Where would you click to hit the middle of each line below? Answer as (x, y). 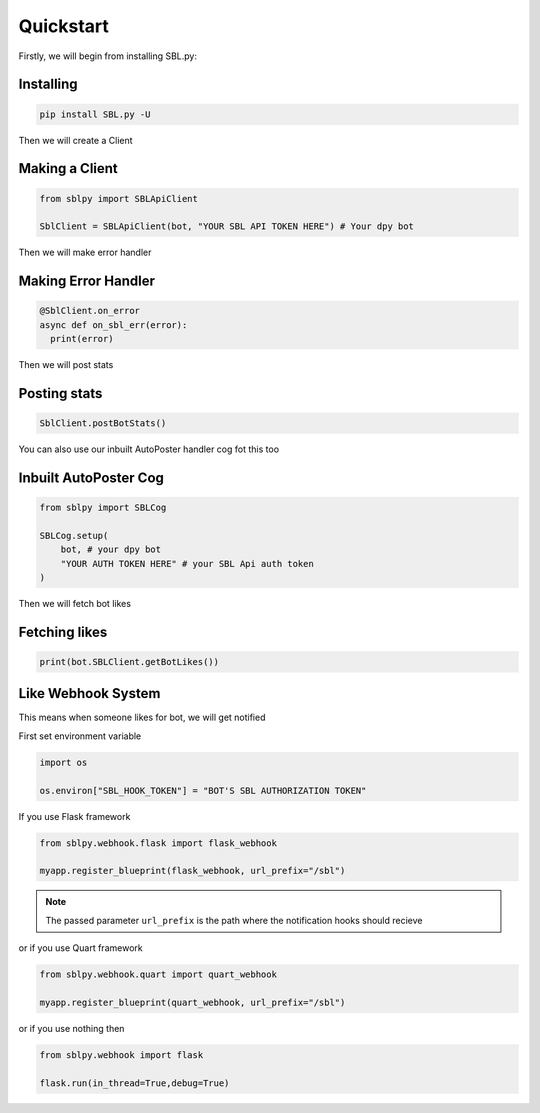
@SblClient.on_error (89, 311)
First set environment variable (80, 736)
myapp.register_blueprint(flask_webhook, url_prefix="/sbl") (192, 871)
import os (63, 762)
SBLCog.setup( (74, 535)
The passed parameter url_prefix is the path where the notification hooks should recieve (234, 920)
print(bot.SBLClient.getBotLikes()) (129, 661)
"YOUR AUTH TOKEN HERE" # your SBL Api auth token (187, 563)
